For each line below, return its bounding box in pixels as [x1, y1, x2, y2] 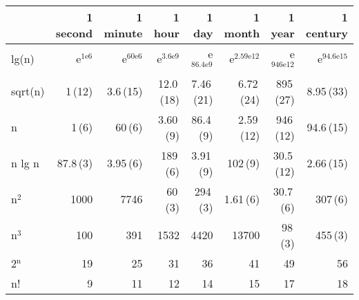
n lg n [11, 155, 39, 171]
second [55, 25, 93, 41]
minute [104, 25, 143, 41]
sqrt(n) [11, 83, 45, 100]
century [306, 25, 348, 41]
